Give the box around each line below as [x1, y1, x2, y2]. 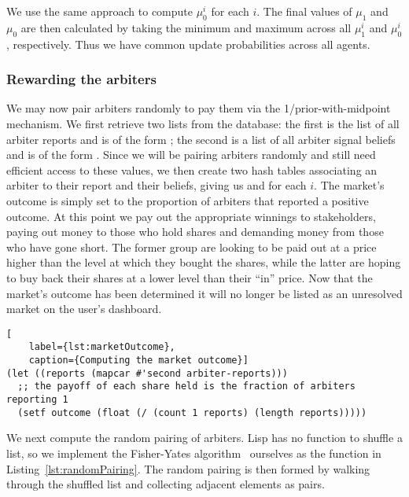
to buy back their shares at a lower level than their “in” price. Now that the [6, 269, 373, 285]
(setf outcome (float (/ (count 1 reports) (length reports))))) [17, 407, 367, 418]
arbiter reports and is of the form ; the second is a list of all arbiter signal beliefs [6, 131, 396, 147]
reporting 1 [6, 394, 68, 405]
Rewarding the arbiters [6, 69, 157, 89]
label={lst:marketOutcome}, [28, 341, 175, 353]
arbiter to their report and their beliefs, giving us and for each [6, 177, 307, 193]
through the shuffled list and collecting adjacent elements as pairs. [6, 476, 325, 492]
